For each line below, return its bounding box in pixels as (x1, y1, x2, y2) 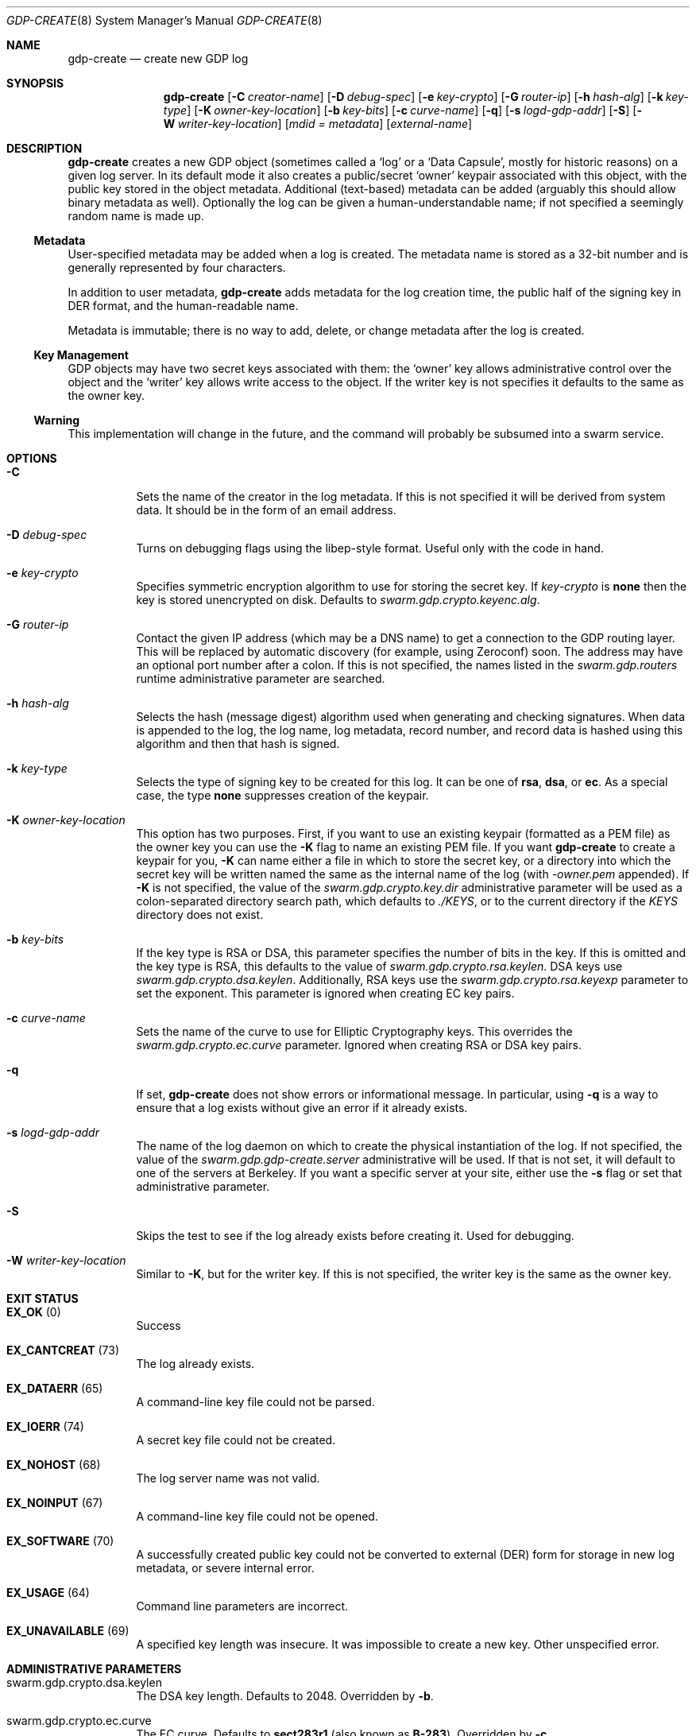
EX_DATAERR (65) (6, 1381, 103, 1395)
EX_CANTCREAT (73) (6, 1343, 120, 1357)
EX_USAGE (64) (6, 1586, 90, 1599)
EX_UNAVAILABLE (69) (6, 1624, 130, 1637)
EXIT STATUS (6, 1292, 79, 1305)
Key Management (33, 348, 129, 362)
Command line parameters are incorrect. (136, 1599, 349, 1613)
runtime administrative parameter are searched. (136, 672, 385, 685)
